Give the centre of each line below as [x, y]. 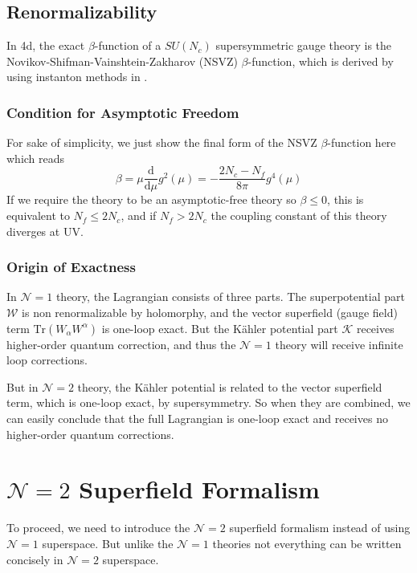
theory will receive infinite [339, 344]
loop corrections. [47, 360]
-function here [362, 142]
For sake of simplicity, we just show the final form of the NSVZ [162, 142]
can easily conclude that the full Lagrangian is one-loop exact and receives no [197, 419]
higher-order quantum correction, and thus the [121, 344]
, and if [139, 215]
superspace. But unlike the [108, 543]
